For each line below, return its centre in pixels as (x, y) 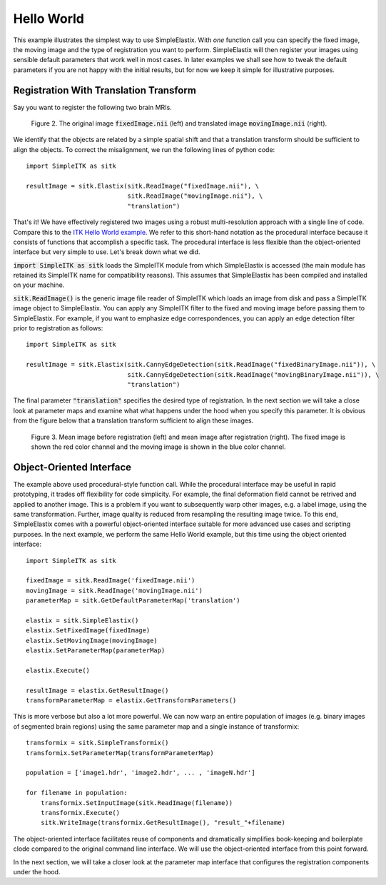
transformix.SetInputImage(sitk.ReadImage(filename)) (137, 803)
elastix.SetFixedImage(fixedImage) (88, 631)
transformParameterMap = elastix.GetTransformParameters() (131, 701)
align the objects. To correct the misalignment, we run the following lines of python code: (144, 149)
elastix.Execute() (58, 670)
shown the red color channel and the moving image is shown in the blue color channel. (158, 447)
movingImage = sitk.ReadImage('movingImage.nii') (115, 590)
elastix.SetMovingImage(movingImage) (92, 640)
